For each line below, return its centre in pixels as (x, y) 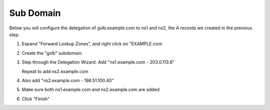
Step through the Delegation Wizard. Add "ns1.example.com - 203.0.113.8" (98, 62)
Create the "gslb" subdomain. (52, 53)
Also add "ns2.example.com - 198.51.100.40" (68, 80)
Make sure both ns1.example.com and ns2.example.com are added (91, 90)
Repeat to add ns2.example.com (55, 71)
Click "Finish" (36, 99)
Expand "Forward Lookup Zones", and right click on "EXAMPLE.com (92, 44)
